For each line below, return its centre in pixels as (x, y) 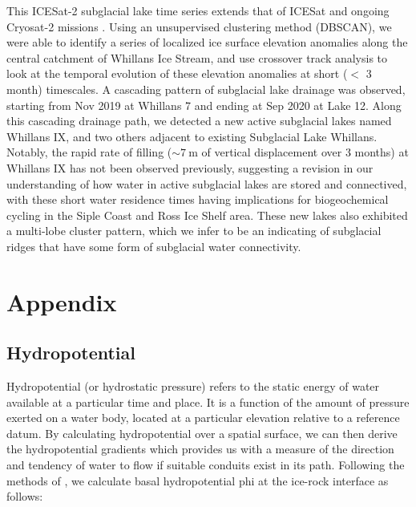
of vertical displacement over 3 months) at (305, 152)
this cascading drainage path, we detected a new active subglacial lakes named (199, 121)
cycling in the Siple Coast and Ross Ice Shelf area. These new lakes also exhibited (207, 215)
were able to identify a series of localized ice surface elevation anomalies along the (207, 42)
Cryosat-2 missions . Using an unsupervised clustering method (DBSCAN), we (199, 26)
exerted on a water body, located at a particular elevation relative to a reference (203, 418)
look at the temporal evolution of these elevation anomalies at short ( (177, 73)
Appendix (62, 301)
